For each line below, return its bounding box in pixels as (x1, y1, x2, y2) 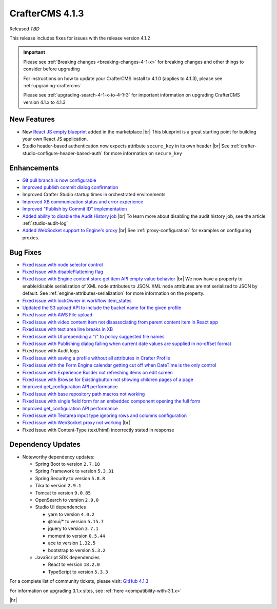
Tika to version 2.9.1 (35, 483, 82, 489)
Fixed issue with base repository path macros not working (22, 391, 145, 397)
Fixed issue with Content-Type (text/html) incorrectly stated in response (22, 427, 174, 433)
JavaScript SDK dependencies (35, 555, 100, 561)
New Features (9, 115, 55, 124)
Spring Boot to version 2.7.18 (35, 461, 100, 467)
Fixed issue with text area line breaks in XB (22, 326, 113, 332)
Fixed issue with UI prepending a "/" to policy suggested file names (22, 333, 165, 339)
